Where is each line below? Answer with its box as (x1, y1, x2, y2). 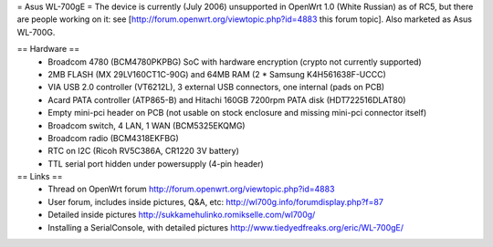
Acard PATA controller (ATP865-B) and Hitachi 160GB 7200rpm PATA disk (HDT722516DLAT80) (47, 94, 406, 105)
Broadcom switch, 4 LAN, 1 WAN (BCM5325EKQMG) (47, 119, 246, 131)
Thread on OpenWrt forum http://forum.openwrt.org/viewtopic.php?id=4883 (47, 183, 335, 195)
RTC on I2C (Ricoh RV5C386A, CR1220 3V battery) (47, 146, 239, 157)
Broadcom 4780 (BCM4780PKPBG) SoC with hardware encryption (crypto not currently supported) (47, 56, 422, 67)
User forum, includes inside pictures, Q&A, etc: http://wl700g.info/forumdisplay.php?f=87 (47, 196, 383, 207)
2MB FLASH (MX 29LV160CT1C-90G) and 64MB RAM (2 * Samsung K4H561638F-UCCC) (47, 68, 387, 79)
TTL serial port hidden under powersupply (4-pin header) (47, 158, 264, 169)
